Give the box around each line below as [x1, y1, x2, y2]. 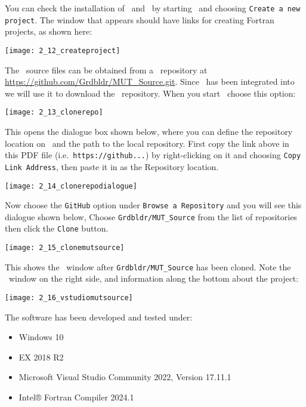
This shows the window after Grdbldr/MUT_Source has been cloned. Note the [5, 260, 291, 273]
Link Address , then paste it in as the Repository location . [5, 160, 219, 172]
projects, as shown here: [5, 25, 92, 38]
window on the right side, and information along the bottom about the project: [8, 272, 299, 285]
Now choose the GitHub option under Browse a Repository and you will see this [5, 199, 302, 211]
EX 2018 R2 [18, 350, 64, 363]
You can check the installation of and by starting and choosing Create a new [5, 2, 301, 14]
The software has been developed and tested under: [5, 310, 193, 323]
